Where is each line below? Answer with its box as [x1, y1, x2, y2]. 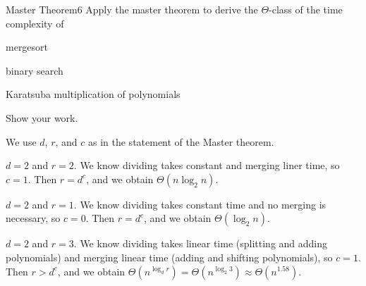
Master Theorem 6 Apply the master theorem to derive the [6, 2, 258, 16]
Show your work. [6, 110, 78, 125]
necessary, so [6, 211, 61, 225]
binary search [6, 63, 63, 77]
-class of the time [269, 2, 343, 16]
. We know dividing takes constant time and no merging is [73, 197, 327, 211]
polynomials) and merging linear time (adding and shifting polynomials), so [6, 249, 333, 264]
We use [6, 134, 37, 149]
